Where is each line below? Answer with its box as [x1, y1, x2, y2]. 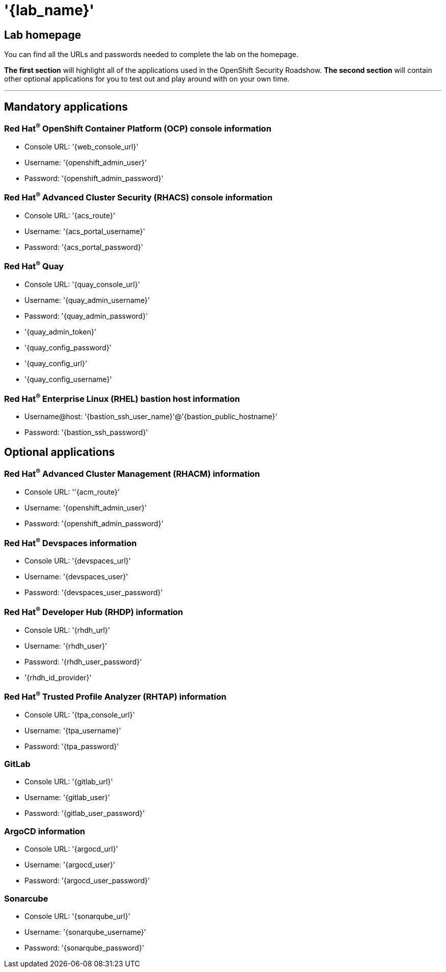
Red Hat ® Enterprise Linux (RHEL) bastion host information [4, 392, 240, 404]
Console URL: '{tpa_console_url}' [24, 710, 135, 719]
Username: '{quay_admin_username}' [24, 296, 150, 305]
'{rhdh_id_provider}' [24, 673, 92, 682]
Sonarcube [4, 893, 48, 904]
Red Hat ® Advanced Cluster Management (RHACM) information [4, 467, 260, 479]
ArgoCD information [4, 826, 86, 836]
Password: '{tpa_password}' [24, 741, 119, 751]
